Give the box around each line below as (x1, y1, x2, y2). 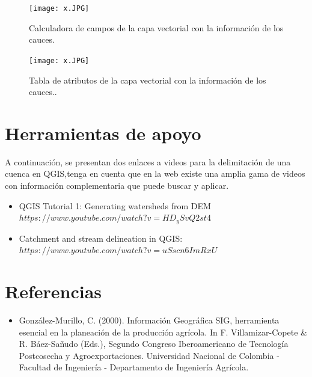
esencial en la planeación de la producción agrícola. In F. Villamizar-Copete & (19, 325, 307, 338)
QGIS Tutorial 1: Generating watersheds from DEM (19, 199, 211, 212)
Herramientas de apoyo (5, 120, 201, 145)
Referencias (5, 279, 102, 304)
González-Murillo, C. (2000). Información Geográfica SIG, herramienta (19, 313, 280, 326)
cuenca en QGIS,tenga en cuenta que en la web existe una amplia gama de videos (5, 167, 305, 180)
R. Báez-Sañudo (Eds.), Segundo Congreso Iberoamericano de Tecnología (19, 337, 289, 350)
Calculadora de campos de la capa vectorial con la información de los (29, 21, 284, 34)
